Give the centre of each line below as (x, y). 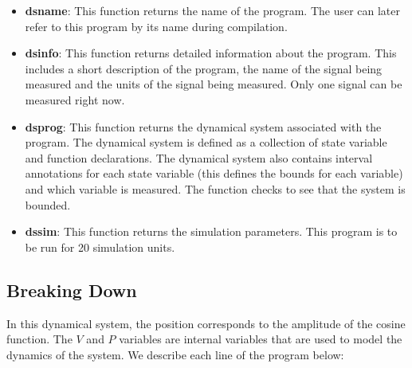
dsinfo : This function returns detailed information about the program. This (211, 53)
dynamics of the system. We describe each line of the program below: (175, 354)
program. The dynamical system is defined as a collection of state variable (206, 142)
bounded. (48, 204)
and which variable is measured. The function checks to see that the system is (215, 188)
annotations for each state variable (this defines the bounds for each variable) (214, 173)
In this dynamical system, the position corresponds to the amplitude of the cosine (206, 323)
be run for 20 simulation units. (100, 247)
